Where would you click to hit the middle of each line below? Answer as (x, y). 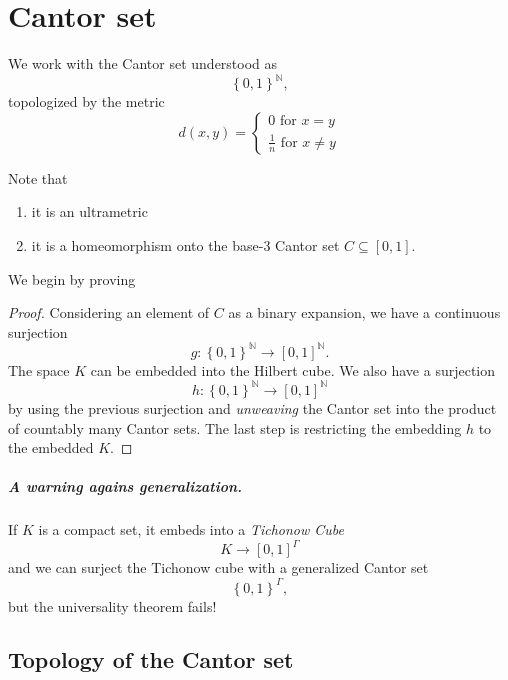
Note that (38, 177)
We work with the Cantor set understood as (143, 63)
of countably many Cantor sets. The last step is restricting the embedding (235, 427)
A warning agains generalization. (125, 486)
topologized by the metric (86, 101)
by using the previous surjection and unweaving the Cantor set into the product (252, 407)
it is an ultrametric (89, 211)
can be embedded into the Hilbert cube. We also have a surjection (293, 369)
